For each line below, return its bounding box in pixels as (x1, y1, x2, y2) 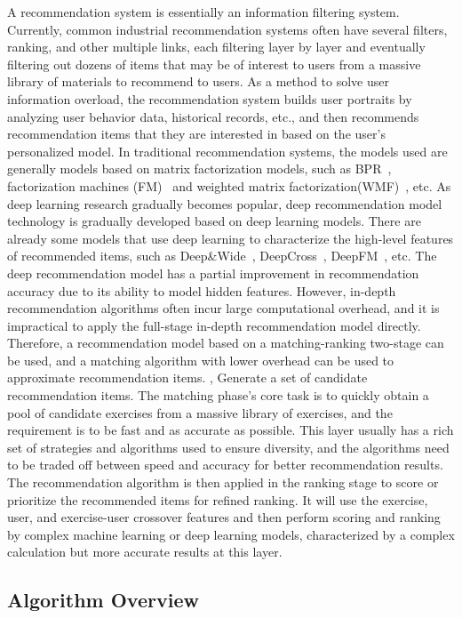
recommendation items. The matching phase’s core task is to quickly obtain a (7, 386, 429, 405)
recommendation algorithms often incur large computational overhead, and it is (7, 299, 440, 317)
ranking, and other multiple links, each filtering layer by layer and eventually (7, 37, 426, 56)
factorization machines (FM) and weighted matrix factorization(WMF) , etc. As (7, 176, 451, 195)
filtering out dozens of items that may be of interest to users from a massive (7, 54, 421, 73)
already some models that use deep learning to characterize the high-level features (7, 229, 454, 247)
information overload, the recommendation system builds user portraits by (7, 89, 412, 108)
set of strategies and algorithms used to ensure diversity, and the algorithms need (7, 437, 450, 456)
